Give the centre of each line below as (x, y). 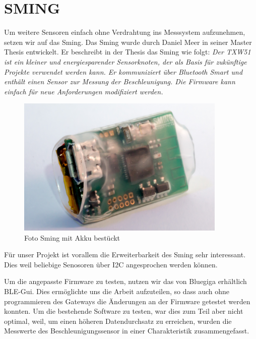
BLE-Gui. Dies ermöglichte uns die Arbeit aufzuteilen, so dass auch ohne (117, 291)
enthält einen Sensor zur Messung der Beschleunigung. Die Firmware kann (120, 81)
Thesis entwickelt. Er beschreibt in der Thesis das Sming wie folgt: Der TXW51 (127, 52)
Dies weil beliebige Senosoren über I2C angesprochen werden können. (111, 264)
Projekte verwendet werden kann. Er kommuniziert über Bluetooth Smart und (123, 71)
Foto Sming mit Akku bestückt (72, 237)
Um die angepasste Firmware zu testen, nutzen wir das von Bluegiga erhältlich (125, 281)
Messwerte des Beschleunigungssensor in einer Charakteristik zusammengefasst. (127, 331)
